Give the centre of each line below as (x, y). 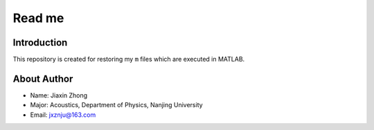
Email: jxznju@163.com (63, 115)
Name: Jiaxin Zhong (59, 95)
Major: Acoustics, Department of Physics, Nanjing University (117, 105)
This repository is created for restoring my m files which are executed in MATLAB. (129, 59)
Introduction (40, 43)
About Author (43, 78)
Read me (38, 18)
